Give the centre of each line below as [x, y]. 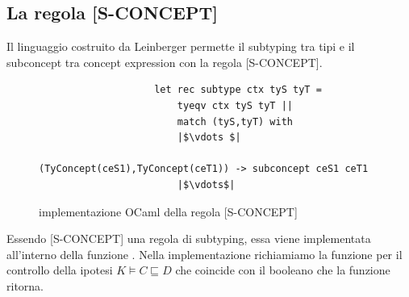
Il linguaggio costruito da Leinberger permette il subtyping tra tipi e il [181, 46]
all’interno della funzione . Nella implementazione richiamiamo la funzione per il [204, 254]
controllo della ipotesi [60, 270]
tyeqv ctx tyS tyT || [235, 105]
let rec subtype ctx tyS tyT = [238, 90]
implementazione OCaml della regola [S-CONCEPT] [168, 211]
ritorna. [25, 285]
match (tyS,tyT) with [235, 121]
